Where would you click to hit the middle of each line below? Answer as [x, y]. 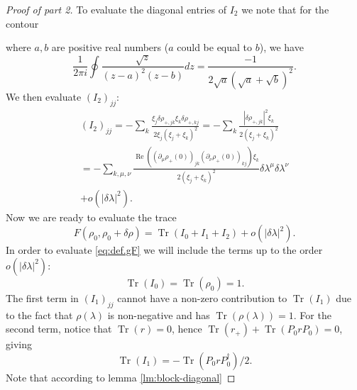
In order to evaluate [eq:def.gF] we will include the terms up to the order [164, 250]
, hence [187, 329]
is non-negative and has [159, 314]
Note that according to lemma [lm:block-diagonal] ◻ [121, 377]
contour [22, 23]
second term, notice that [59, 329]
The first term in [42, 297]
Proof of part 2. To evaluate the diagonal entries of [116, 9]
